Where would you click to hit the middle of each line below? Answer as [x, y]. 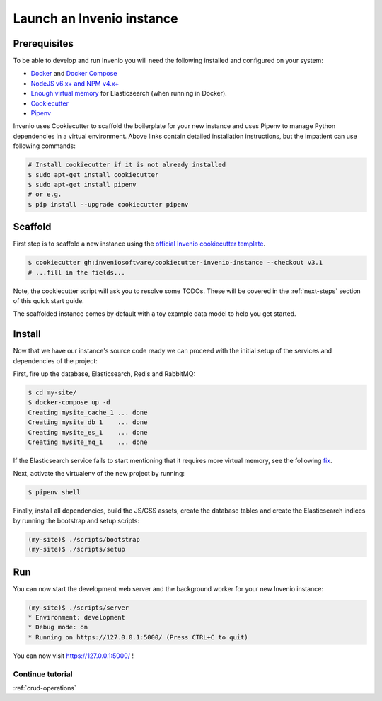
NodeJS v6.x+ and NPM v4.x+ [75, 83]
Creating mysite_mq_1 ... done [88, 442]
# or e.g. [45, 194]
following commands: [44, 146]
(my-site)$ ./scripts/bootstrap [84, 539]
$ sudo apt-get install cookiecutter [93, 175]
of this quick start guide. [48, 300]
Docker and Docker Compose [74, 74]
